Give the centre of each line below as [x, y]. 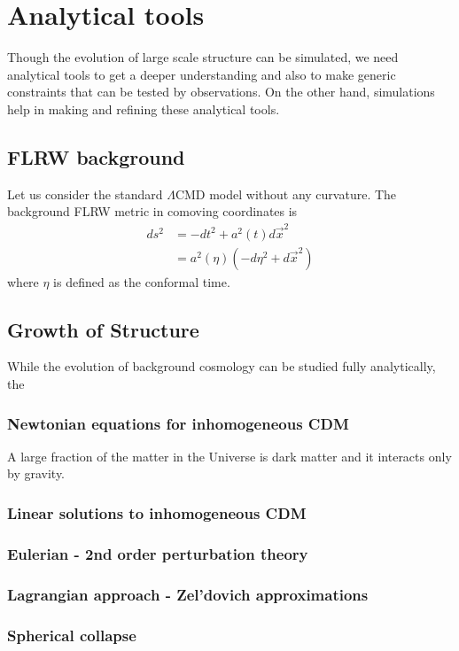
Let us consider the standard [85, 194]
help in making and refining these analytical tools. [144, 108]
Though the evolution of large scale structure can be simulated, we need [203, 57]
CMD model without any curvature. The [286, 194]
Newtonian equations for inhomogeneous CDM [178, 423]
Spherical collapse [72, 635]
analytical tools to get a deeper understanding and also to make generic [202, 74]
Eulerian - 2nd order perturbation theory [158, 553]
